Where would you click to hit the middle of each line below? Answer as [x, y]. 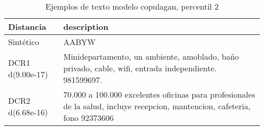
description [86, 27]
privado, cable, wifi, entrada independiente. [140, 68]
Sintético [24, 42]
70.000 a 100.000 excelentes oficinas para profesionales [159, 94]
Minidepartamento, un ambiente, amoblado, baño [151, 56]
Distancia [27, 27]
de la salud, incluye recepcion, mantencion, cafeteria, [157, 106]
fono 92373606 [88, 118]
